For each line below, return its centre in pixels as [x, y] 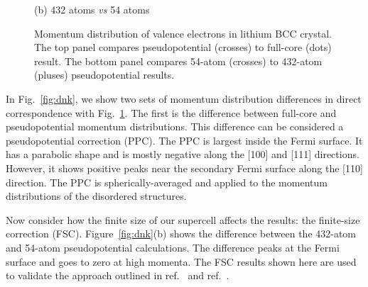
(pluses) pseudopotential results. [104, 75]
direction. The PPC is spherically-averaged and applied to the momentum [167, 182]
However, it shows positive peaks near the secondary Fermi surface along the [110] [184, 168]
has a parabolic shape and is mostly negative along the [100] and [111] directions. [183, 154]
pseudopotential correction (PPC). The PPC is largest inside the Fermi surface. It [184, 140]
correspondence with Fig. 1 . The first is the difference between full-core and [171, 112]
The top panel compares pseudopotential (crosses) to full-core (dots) [183, 47]
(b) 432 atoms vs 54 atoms [92, 9]
